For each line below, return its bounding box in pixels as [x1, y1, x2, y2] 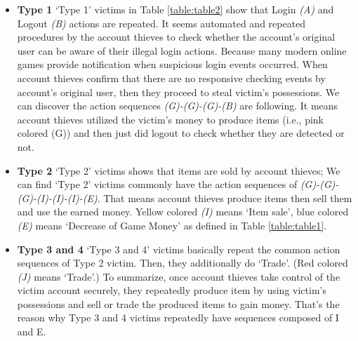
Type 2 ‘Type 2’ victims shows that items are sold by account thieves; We [17, 163, 340, 178]
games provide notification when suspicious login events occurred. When [17, 57, 328, 72]
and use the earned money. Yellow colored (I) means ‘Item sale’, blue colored [17, 204, 349, 219]
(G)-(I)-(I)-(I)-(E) [17, 190, 98, 205]
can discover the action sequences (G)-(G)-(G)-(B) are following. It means [17, 98, 338, 113]
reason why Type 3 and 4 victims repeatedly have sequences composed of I [17, 310, 339, 325]
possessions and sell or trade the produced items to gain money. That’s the [17, 296, 340, 311]
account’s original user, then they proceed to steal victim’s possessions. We [17, 84, 340, 99]
